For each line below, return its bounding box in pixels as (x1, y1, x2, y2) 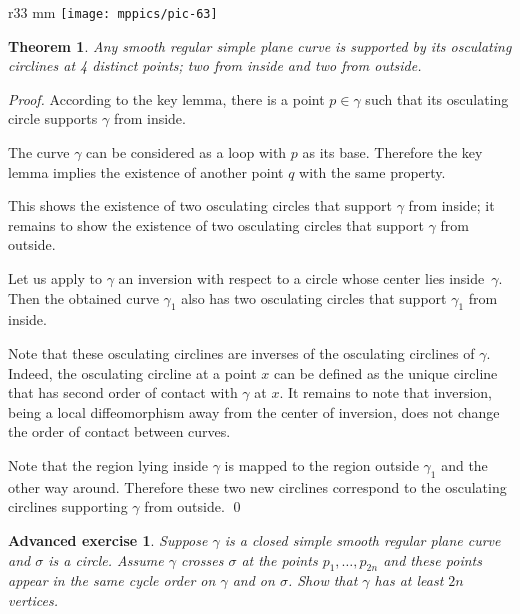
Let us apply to (8, 268, 102, 288)
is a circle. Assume (48, 549, 164, 570)
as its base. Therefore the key (302, 142, 483, 163)
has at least (374, 570, 444, 591)
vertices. (8, 589, 58, 610)
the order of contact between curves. (8, 421, 231, 442)
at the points (241, 549, 318, 570)
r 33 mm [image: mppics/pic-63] (8, 2, 218, 22)
